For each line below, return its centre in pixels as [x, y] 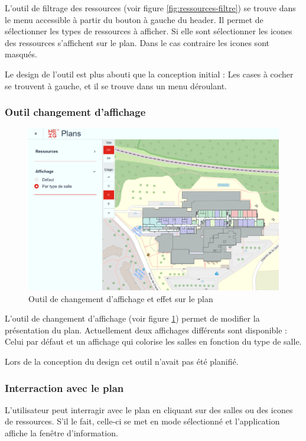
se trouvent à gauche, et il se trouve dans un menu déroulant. [116, 85]
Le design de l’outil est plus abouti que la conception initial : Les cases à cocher [149, 74]
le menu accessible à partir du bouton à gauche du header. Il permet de [134, 19]
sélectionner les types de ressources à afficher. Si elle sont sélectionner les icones [149, 31]
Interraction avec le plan [64, 388]
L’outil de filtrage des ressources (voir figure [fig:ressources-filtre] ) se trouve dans [150, 8]
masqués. [21, 54]
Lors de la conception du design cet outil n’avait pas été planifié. [122, 361]
